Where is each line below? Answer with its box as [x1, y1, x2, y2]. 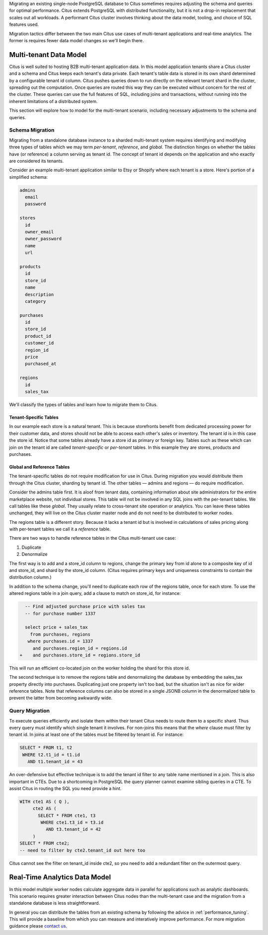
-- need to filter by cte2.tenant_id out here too [19, 847, 146, 853]
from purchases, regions [30, 631, 91, 637]
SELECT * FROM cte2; [19, 841, 69, 846]
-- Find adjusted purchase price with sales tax [25, 604, 146, 609]
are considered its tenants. [9, 158, 64, 164]
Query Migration [9, 708, 50, 715]
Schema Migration [9, 127, 55, 134]
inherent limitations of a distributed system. [9, 98, 98, 104]
